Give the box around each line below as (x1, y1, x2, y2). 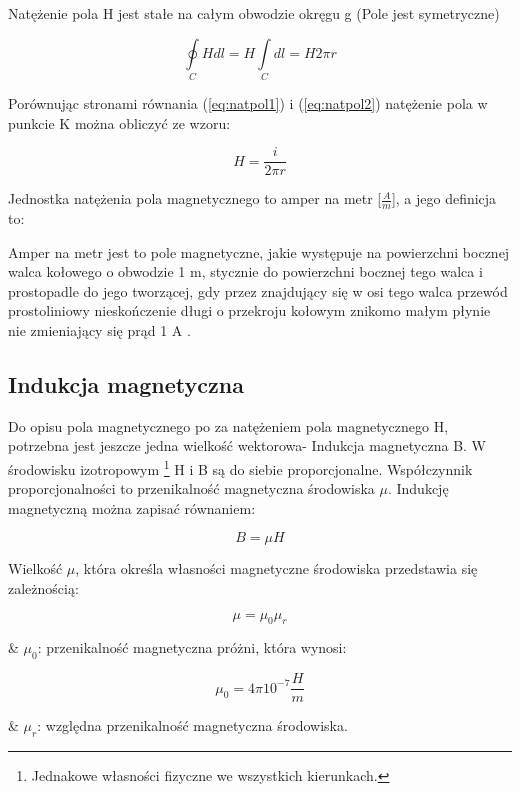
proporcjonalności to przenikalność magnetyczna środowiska (8, 478, 375, 499)
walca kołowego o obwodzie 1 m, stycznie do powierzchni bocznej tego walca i (8, 261, 483, 282)
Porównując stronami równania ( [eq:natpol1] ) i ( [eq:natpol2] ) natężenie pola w (8, 92, 488, 113)
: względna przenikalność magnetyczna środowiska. (37, 715, 348, 736)
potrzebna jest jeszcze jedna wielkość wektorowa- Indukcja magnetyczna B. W (8, 435, 486, 456)
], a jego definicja (391, 188, 497, 209)
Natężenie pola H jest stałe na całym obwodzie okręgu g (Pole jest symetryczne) (8, 3, 500, 23)
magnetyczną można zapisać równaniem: (8, 497, 256, 518)
